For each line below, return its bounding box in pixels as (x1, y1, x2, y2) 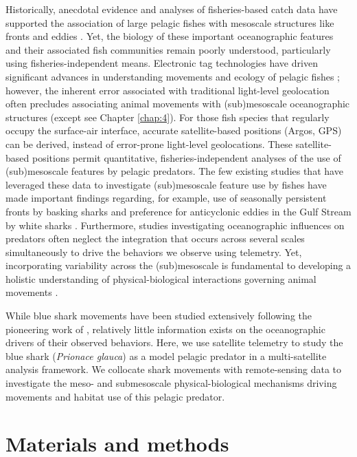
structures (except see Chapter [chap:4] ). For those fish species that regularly (5, 109, 330, 124)
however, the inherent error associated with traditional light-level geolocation (5, 83, 330, 97)
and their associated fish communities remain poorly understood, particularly (5, 42, 331, 56)
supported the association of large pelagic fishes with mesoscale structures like (5, 15, 334, 30)
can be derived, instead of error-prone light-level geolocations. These (5, 136, 293, 151)
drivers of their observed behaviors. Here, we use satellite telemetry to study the (5, 335, 343, 350)
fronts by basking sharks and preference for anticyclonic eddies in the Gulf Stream (5, 204, 352, 218)
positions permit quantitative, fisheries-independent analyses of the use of (32, 150, 341, 164)
